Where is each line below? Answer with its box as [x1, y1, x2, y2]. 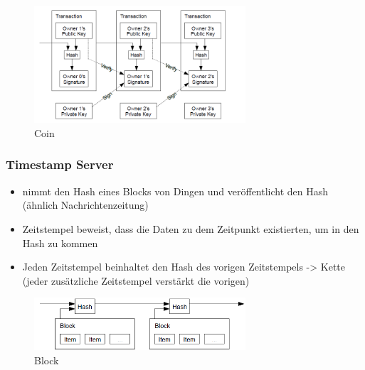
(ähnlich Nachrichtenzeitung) [22, 197, 149, 212]
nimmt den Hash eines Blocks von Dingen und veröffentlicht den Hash [22, 183, 329, 198]
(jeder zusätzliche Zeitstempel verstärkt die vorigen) [22, 273, 250, 288]
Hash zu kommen [22, 235, 98, 250]
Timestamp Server [6, 156, 114, 173]
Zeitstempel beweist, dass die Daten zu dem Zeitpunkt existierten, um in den [22, 221, 359, 236]
